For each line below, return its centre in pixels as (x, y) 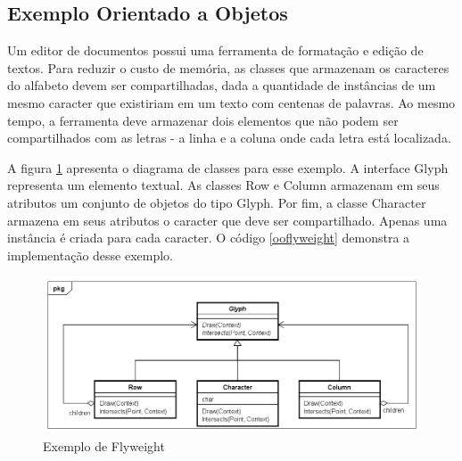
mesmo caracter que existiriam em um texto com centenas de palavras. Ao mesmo (231, 102)
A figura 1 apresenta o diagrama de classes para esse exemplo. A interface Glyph (228, 167)
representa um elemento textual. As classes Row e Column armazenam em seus (223, 185)
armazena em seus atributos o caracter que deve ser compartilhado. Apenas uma (227, 220)
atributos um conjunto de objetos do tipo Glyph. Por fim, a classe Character (217, 202)
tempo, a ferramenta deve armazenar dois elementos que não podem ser (203, 120)
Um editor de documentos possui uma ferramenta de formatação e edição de (215, 50)
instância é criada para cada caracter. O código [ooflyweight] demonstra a (209, 238)
